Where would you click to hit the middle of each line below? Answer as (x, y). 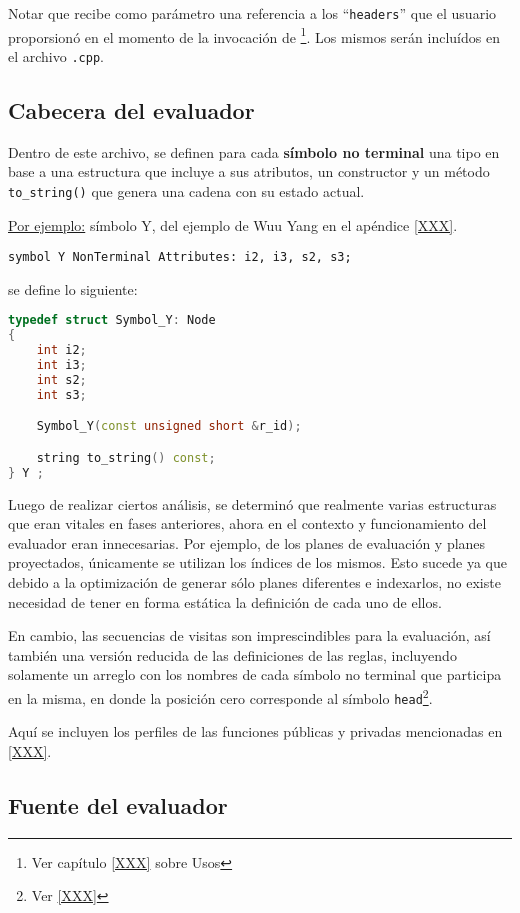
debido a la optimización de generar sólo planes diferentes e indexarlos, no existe (254, 582)
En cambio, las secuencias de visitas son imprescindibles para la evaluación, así (249, 635)
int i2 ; (61, 350)
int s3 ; (61, 394)
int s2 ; (61, 379)
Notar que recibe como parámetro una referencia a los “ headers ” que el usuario (252, 13)
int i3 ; (61, 365)
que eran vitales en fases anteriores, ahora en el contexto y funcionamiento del (247, 523)
